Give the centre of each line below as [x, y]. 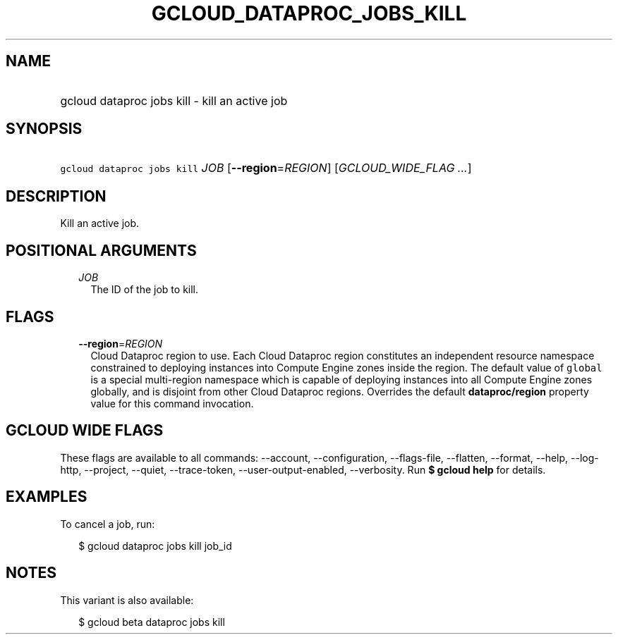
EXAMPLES [47, 497]
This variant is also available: [127, 600]
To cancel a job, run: [108, 524]
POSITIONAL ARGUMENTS [101, 250]
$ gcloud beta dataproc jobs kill [152, 622]
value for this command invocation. [172, 403]
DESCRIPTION [56, 196]
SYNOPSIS [44, 129]
